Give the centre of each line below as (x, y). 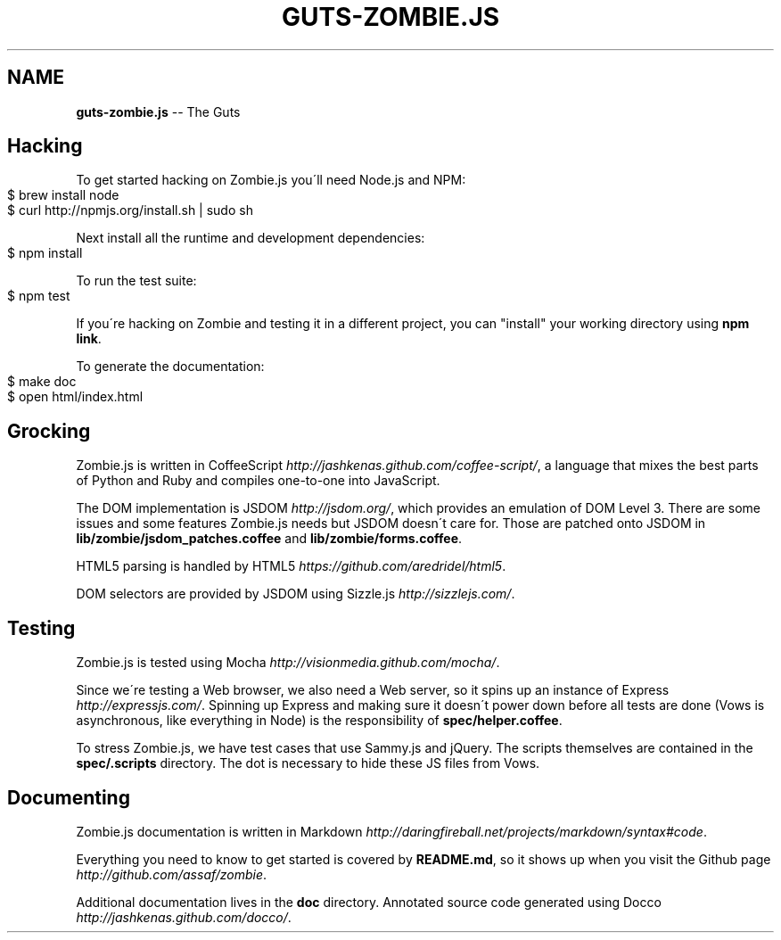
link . (89, 339)
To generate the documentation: (170, 367)
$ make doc (42, 382)
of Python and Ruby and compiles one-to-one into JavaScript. (258, 481)
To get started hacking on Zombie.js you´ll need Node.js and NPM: (271, 180)
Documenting (69, 797)
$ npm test (39, 296)
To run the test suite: (136, 281)
